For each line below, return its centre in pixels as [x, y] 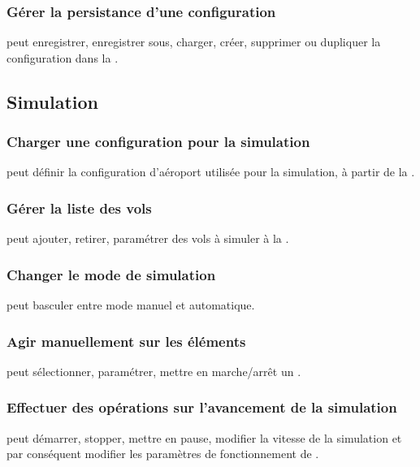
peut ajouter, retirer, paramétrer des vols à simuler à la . [148, 238]
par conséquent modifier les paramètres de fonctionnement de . [163, 454]
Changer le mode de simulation [111, 274]
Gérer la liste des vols [79, 208]
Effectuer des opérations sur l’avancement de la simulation [202, 407]
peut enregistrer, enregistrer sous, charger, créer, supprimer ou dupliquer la [194, 42]
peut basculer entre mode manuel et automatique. [131, 305]
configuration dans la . [63, 57]
